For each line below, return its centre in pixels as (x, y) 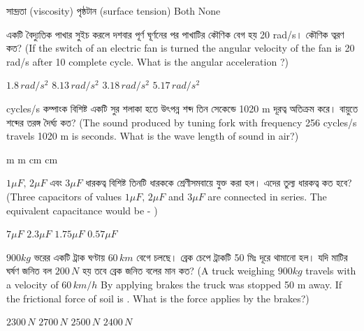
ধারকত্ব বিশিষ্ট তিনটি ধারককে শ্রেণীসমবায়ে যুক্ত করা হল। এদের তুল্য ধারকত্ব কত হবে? (219, 183)
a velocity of (32, 284)
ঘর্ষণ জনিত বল (29, 271)
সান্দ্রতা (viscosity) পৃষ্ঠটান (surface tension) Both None (114, 10)
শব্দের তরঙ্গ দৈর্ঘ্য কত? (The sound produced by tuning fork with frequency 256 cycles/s (182, 122)
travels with (331, 271)
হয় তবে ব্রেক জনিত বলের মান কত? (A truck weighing (179, 271)
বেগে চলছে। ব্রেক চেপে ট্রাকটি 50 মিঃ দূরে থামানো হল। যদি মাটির (242, 257)
